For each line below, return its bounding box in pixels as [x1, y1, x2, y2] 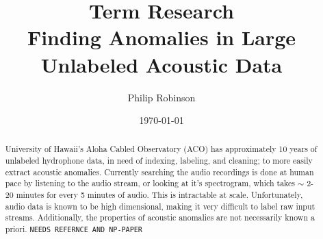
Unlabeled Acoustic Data [40, 50, 283, 78]
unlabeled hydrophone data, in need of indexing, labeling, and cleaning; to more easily [5, 155, 313, 166]
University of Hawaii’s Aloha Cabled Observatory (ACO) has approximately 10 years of [5, 143, 318, 155]
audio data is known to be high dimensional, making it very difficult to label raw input [5, 200, 315, 212]
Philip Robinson [127, 90, 196, 104]
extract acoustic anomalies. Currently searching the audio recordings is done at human [5, 166, 314, 177]
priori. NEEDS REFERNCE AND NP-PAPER [5, 223, 142, 235]
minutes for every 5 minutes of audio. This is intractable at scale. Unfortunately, [16, 189, 303, 201]
